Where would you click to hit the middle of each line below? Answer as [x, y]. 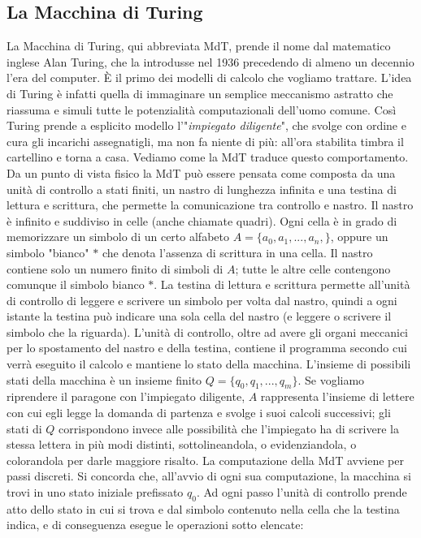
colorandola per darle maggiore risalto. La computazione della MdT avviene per [205, 460]
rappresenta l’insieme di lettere [337, 396]
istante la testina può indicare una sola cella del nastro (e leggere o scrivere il [199, 316]
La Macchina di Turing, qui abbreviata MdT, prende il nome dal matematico [199, 46]
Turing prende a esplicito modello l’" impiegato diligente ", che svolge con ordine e [206, 125]
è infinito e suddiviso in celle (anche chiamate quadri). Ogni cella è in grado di [202, 220]
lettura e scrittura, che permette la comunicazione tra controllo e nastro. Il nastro [210, 205]
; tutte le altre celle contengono [313, 268]
